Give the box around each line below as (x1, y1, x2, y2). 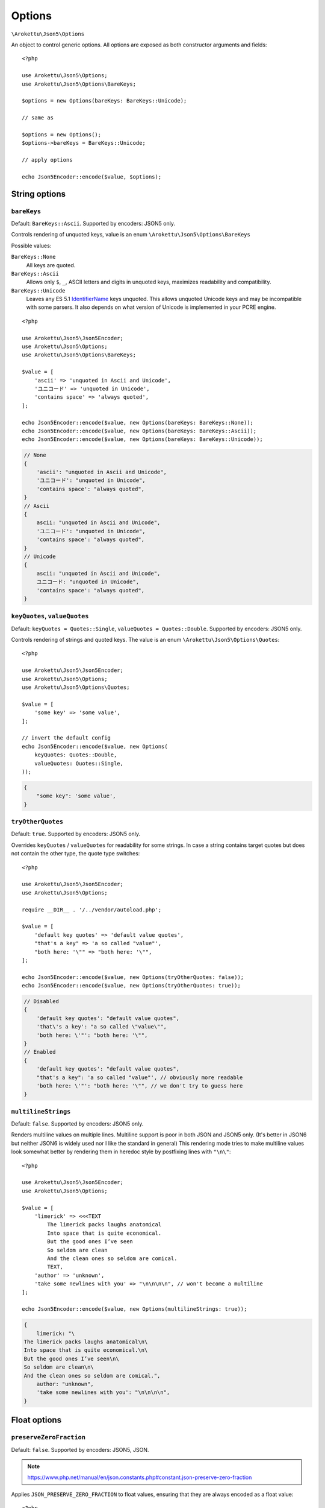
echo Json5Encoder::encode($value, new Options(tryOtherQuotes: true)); (22, 982, 241, 989)
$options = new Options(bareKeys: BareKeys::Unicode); (22, 97, 187, 104)
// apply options (22, 157, 73, 163)
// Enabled (23, 1048, 56, 1056)
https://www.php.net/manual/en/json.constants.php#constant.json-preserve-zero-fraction (27, 1474, 252, 1481)
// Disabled (23, 998, 60, 1005)
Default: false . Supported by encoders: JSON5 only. (11, 1120, 144, 1127)
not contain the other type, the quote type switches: (11, 850, 140, 857)
